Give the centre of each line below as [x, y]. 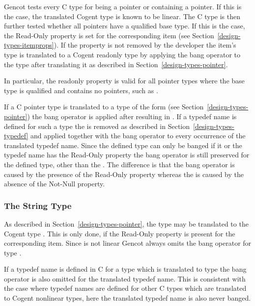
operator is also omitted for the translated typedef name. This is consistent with [125, 278]
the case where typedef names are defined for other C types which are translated [125, 288]
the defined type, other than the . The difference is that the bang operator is [119, 164]
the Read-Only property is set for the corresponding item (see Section [109, 35]
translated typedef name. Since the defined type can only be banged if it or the [123, 145]
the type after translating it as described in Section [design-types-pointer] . [116, 64]
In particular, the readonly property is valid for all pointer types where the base [124, 81]
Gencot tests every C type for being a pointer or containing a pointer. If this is [123, 6]
